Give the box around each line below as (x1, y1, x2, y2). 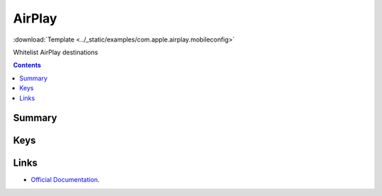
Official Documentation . (30, 176, 100, 184)
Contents (13, 61, 42, 70)
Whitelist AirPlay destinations (13, 48, 98, 56)
